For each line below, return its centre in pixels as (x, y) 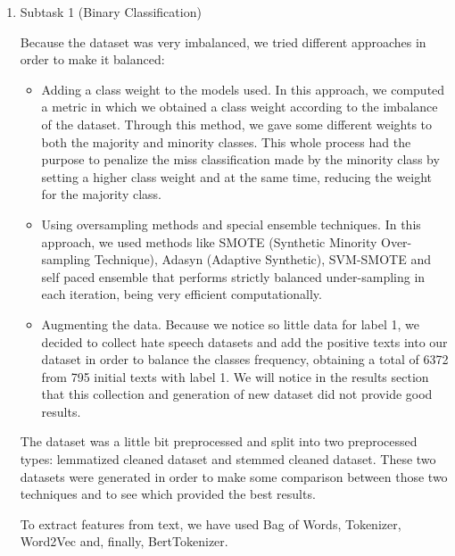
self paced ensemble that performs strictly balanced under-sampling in (233, 276)
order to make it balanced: (92, 59)
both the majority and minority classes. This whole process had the (226, 141)
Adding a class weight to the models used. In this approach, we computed (243, 89)
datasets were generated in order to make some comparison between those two (234, 476)
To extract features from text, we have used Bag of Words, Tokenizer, (211, 523)
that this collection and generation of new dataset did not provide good (237, 394)
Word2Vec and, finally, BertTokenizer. (124, 541)
